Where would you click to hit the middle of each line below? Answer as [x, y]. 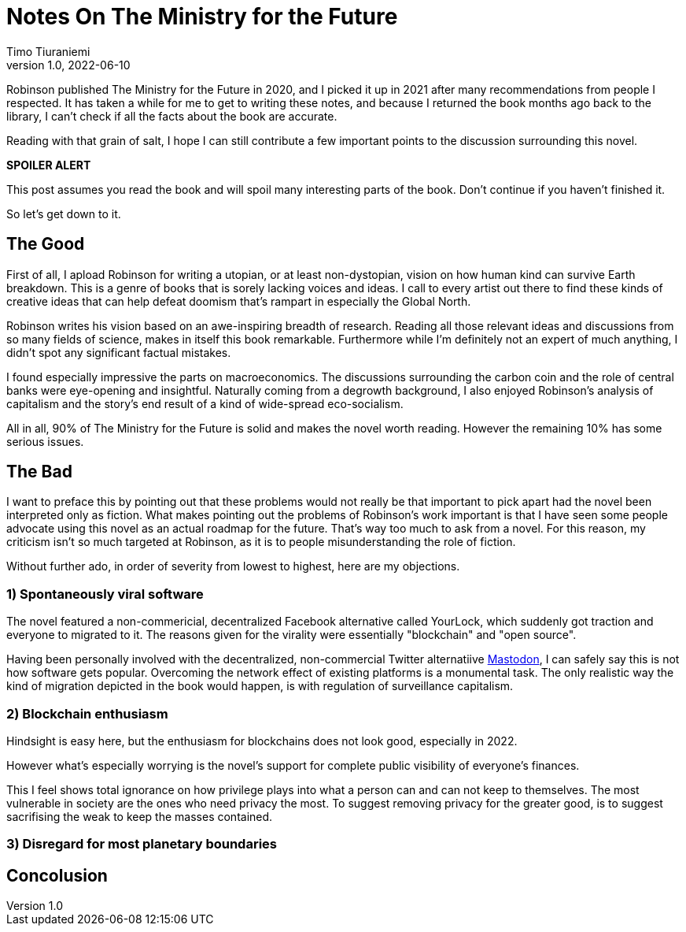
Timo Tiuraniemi [48, 51]
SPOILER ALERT [49, 165]
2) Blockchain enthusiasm [87, 713]
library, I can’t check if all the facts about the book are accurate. [172, 116]
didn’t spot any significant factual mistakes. [119, 352]
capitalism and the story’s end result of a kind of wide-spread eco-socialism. [205, 403]
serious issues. [45, 441]
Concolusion [57, 875]
